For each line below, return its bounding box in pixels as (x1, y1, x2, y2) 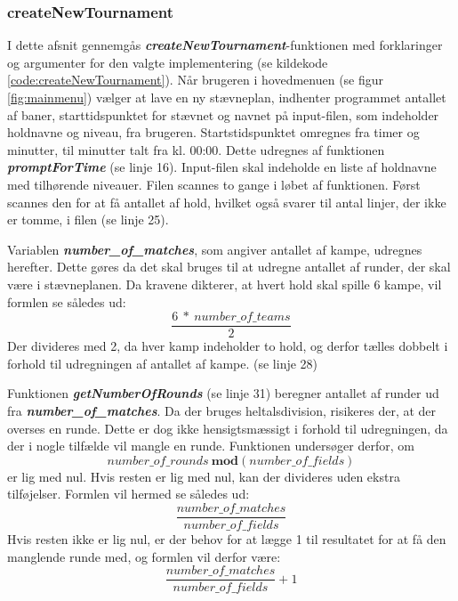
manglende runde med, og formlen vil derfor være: (7, 547, 281, 565)
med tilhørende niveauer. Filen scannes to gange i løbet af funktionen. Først (7, 175, 421, 193)
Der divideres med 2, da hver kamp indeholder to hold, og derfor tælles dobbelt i (7, 337, 448, 355)
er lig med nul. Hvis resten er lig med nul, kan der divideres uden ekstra (7, 467, 400, 485)
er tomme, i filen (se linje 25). (7, 210, 169, 229)
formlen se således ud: (7, 292, 126, 311)
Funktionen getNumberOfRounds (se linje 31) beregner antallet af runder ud (7, 384, 439, 402)
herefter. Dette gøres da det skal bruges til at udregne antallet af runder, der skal (7, 257, 451, 276)
